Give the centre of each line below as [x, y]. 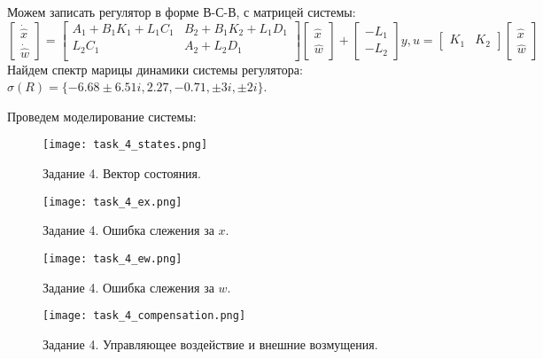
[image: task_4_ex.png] [112, 202]
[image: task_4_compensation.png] [144, 316]
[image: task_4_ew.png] [112, 258]
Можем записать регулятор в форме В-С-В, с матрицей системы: [182, 12]
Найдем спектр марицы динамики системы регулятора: [155, 69]
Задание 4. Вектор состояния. [122, 173]
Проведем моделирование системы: [102, 116]
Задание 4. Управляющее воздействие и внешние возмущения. [210, 343]
